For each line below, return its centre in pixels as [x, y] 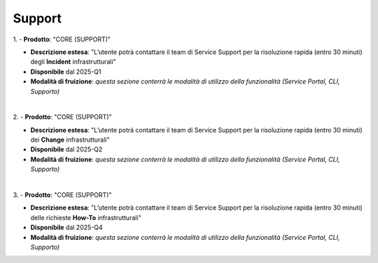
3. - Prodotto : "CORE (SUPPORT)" [62, 195]
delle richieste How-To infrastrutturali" [86, 217]
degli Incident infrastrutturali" [73, 62]
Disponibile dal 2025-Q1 [66, 72]
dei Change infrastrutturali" [70, 140]
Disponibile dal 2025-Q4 [66, 227]
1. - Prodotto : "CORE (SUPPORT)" [62, 39]
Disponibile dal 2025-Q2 [66, 149]
